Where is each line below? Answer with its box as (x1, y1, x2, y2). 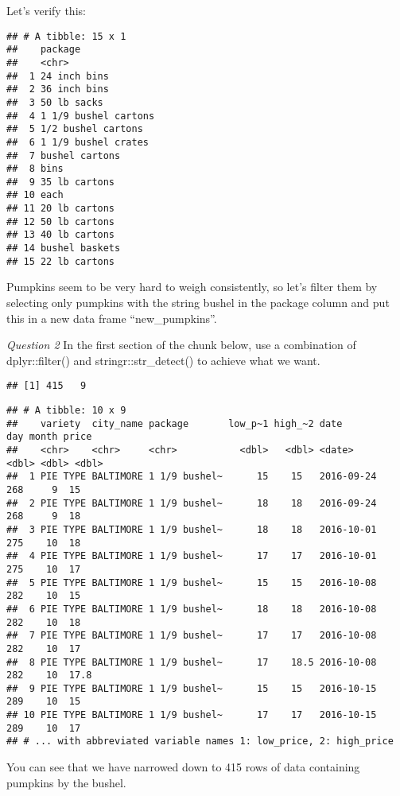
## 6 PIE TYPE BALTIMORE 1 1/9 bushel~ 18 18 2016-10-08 (6, 603, 377, 615)
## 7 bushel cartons (6, 149, 121, 161)
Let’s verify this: (6, 2, 86, 18)
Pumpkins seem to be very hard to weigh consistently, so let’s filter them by (6, 278, 378, 295)
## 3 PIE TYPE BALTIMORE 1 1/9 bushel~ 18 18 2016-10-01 (6, 523, 377, 535)
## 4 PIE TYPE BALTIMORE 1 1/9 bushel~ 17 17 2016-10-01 (6, 550, 377, 562)
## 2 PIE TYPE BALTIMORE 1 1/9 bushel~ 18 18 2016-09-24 (6, 497, 377, 509)
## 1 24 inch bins (6, 70, 109, 82)
